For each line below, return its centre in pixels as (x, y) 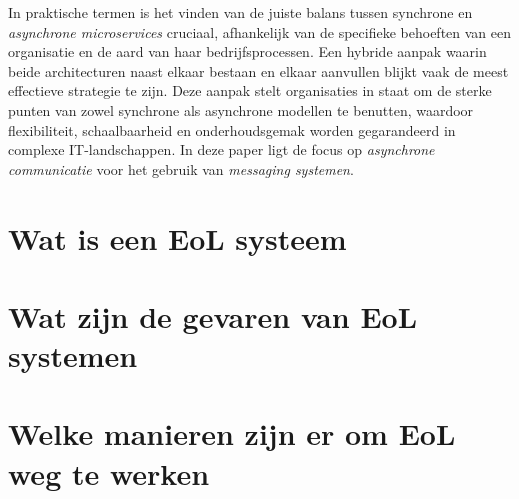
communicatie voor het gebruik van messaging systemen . (181, 168)
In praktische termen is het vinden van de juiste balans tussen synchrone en (240, 12)
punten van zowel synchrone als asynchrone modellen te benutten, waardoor (241, 109)
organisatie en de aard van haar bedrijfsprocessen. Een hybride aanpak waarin (247, 51)
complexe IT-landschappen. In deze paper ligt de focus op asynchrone (221, 149)
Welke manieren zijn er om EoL (232, 433)
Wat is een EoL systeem (177, 237)
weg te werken (109, 472)
